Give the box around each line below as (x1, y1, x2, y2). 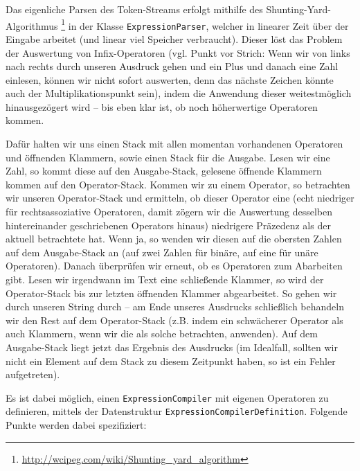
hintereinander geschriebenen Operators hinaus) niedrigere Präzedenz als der (6, 217, 331, 232)
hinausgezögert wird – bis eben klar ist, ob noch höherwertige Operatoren (6, 99, 318, 114)
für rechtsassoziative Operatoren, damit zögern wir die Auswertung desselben (6, 204, 333, 219)
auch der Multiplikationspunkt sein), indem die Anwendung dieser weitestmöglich (6, 86, 352, 100)
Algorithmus (6, 18, 58, 33)
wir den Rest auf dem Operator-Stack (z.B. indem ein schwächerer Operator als (6, 312, 343, 327)
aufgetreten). (6, 367, 60, 382)
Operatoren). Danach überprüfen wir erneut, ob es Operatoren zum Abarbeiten (6, 258, 343, 273)
